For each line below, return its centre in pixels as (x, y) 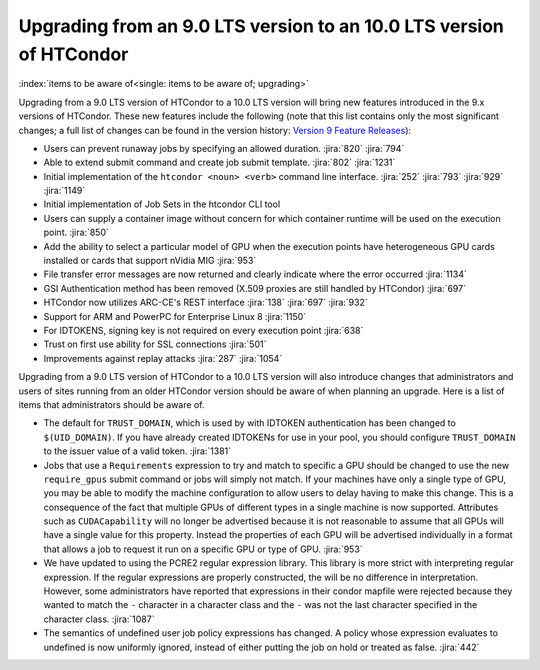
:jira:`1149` (64, 191)
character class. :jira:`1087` (99, 619)
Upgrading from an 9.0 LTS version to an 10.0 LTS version (261, 26)
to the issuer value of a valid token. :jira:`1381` (137, 451)
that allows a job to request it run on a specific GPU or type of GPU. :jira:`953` (203, 549)
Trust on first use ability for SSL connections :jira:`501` (155, 344)
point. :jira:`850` (76, 232)
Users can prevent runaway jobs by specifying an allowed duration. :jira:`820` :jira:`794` (224, 148)
